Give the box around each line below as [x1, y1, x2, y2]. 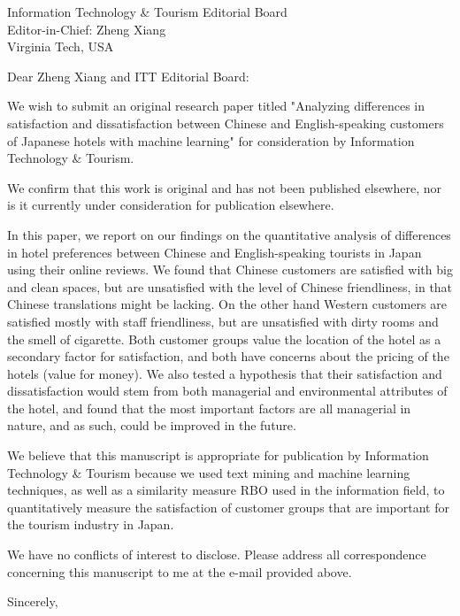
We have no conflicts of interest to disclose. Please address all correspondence [7, 545, 426, 564]
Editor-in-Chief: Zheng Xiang [7, 19, 166, 38]
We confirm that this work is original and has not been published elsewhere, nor [7, 178, 441, 196]
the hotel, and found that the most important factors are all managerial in [7, 398, 411, 417]
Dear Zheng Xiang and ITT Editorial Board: [7, 66, 249, 85]
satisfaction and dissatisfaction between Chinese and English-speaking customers [7, 113, 444, 132]
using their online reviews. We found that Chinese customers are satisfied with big [7, 260, 453, 279]
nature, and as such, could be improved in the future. [7, 416, 296, 435]
